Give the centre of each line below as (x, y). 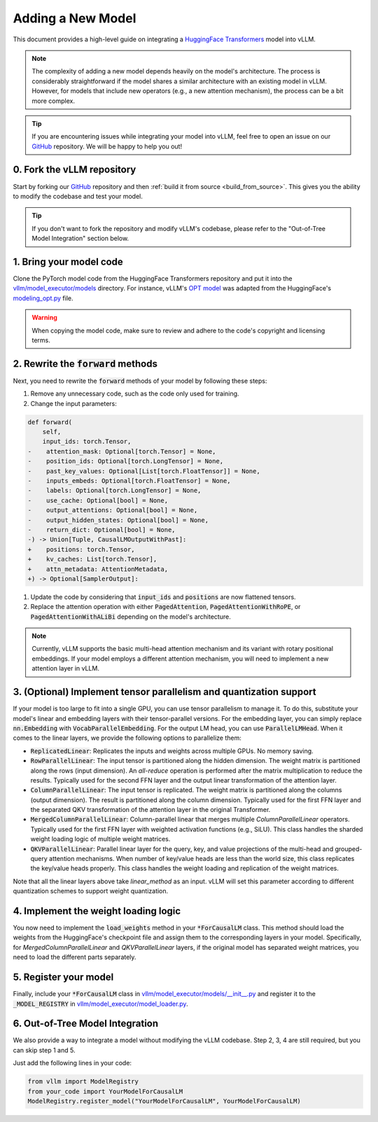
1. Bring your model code (68, 261)
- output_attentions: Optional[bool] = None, (113, 510)
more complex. (53, 101)
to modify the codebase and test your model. (78, 196)
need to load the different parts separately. (75, 957)
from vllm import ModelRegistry (83, 1082)
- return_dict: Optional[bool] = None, (101, 530)
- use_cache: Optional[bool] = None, (98, 500)
